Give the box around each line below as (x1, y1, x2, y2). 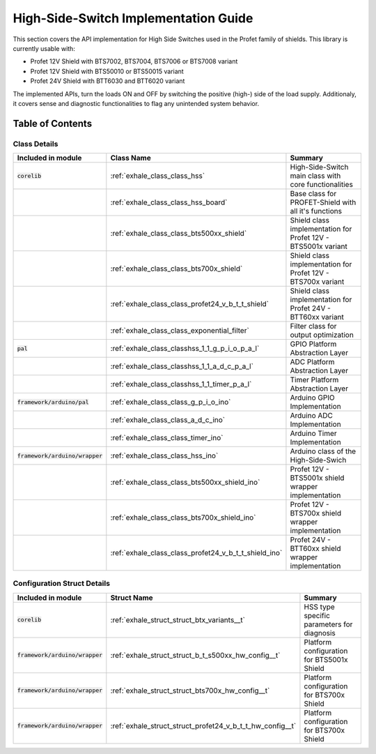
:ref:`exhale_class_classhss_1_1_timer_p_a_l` (110, 379, 252, 389)
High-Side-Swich (290, 455, 347, 465)
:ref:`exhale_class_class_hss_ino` (110, 451, 219, 460)
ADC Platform (290, 357, 335, 367)
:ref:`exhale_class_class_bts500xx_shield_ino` (110, 478, 260, 488)
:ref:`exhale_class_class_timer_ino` (110, 433, 224, 443)
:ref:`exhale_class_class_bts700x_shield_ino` (110, 513, 256, 522)
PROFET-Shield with (290, 197, 357, 207)
